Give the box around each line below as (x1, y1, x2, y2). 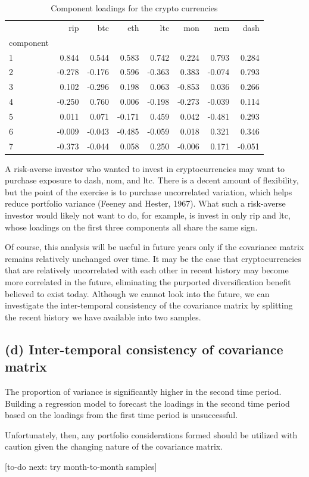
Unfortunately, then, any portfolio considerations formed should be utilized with (5, 428, 298, 441)
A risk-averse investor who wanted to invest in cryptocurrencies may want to (5, 162, 285, 174)
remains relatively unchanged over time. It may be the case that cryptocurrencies (5, 252, 301, 264)
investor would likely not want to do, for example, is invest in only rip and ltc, (5, 209, 291, 222)
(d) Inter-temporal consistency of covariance (5, 339, 283, 358)
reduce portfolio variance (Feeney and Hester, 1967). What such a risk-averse (5, 197, 286, 210)
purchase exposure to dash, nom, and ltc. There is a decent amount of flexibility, (5, 174, 299, 186)
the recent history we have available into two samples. (5, 310, 201, 323)
